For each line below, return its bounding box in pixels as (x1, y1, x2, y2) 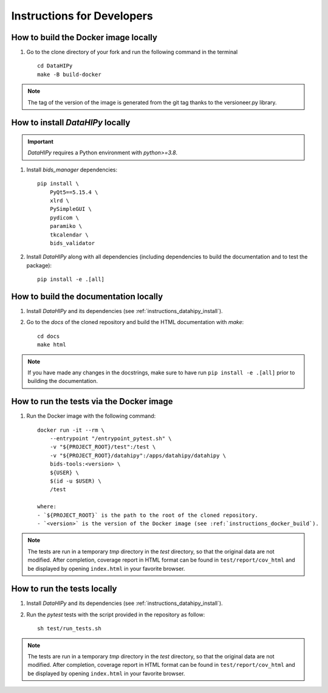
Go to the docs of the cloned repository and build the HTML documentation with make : (26, 319, 244, 326)
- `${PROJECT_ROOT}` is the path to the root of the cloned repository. (37, 511, 258, 519)
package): (26, 261, 52, 269)
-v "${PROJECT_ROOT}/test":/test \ (49, 444, 156, 450)
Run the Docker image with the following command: (26, 412, 156, 419)
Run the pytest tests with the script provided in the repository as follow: (26, 611, 205, 618)
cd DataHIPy (37, 63, 73, 69)
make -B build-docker (37, 71, 101, 78)
